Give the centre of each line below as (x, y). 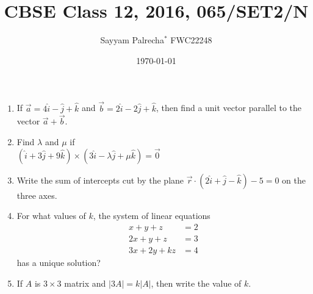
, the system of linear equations (152, 216)
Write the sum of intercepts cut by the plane (100, 180)
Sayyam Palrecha (132, 40)
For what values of (51, 216)
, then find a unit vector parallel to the (229, 108)
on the (294, 180)
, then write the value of (196, 283)
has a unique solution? (59, 263)
